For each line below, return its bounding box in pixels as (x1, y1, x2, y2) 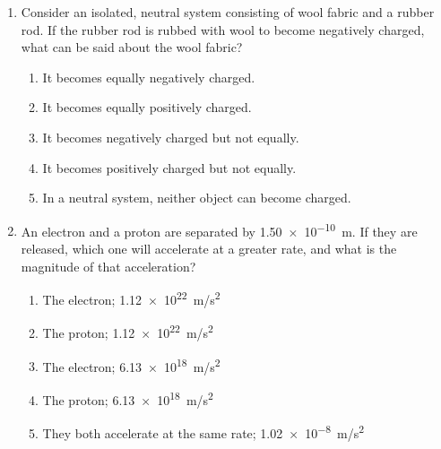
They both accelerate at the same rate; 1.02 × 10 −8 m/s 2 (42, 421, 365, 442)
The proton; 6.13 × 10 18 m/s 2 (42, 387, 213, 409)
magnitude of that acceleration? (21, 256, 196, 275)
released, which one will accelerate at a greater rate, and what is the (21, 239, 397, 257)
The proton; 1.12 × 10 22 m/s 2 (42, 321, 213, 342)
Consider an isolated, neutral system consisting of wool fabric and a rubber (21, 3, 435, 21)
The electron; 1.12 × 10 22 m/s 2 (42, 288, 220, 308)
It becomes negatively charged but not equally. (42, 127, 299, 146)
